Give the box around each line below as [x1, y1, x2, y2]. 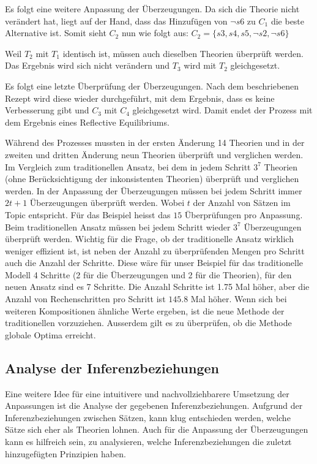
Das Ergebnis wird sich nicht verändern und [5, 59, 170, 72]
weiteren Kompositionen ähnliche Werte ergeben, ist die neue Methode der [5, 304, 285, 317]
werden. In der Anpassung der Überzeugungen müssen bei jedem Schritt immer [5, 184, 302, 197]
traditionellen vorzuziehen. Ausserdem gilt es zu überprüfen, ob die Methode [5, 316, 292, 329]
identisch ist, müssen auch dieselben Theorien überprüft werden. [62, 47, 304, 59]
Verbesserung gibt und [5, 104, 89, 116]
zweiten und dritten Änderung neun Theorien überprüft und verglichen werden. [5, 148, 304, 161]
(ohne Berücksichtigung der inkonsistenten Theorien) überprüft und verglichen [5, 172, 299, 185]
